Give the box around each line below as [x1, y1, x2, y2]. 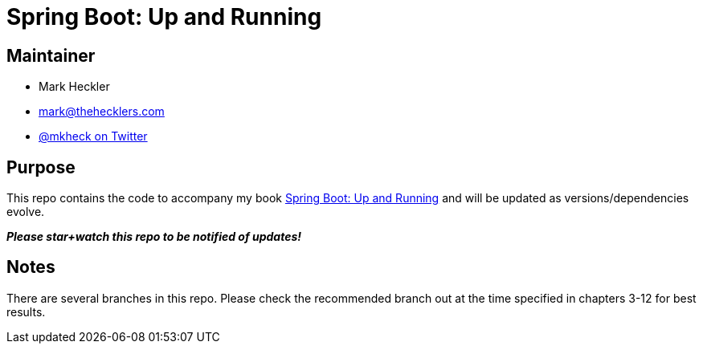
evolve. [6, 205, 45, 219]
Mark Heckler [39, 79, 110, 94]
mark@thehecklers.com [39, 104, 165, 119]
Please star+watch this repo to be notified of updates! [6, 230, 302, 244]
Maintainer [6, 45, 96, 66]
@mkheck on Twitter [39, 129, 148, 144]
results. [6, 304, 46, 319]
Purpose [6, 157, 76, 177]
